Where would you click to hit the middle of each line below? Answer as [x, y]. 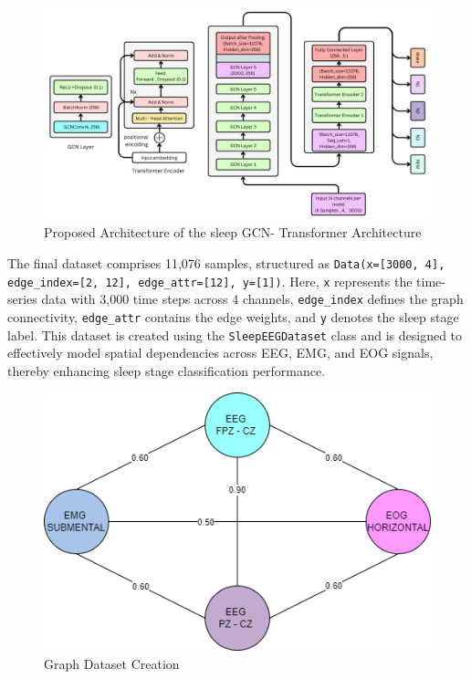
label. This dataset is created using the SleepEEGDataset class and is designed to [235, 334]
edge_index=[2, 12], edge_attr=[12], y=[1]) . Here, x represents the [210, 281]
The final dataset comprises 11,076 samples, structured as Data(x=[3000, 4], [226, 262]
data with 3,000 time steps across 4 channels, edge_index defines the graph [252, 299]
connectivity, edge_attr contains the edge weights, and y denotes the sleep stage [233, 316]
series [22, 299]
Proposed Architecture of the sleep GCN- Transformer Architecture [233, 232]
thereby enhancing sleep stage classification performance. [167, 370]
